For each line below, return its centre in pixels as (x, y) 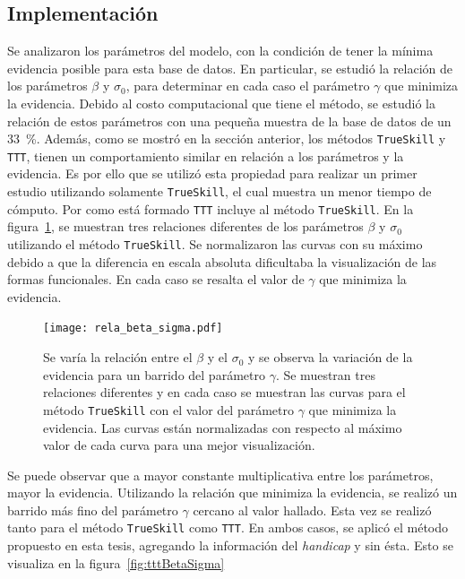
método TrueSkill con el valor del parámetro (168, 409)
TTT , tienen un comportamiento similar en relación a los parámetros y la (206, 156)
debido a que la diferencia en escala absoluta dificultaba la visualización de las (222, 261)
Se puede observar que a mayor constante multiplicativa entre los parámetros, (220, 475)
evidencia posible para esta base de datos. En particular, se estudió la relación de (230, 68)
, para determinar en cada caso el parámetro (248, 86)
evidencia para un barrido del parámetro (154, 374)
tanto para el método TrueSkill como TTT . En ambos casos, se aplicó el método (228, 527)
